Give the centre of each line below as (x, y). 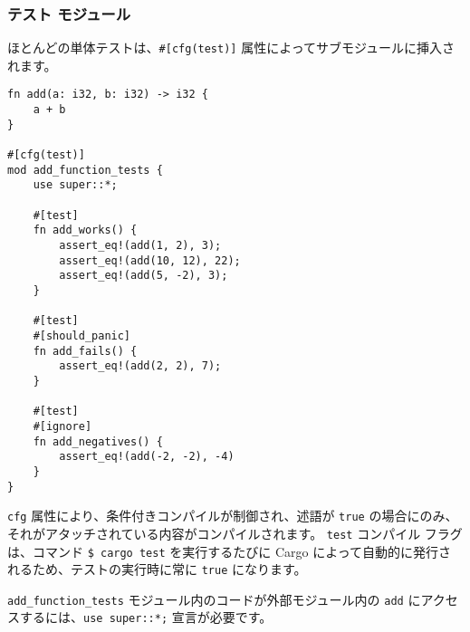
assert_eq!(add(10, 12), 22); (150, 260)
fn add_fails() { (85, 351)
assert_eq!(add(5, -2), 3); (144, 276)
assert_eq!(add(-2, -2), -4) (147, 457)
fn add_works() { (85, 230)
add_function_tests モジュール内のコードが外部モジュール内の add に (214, 599)
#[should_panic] (82, 335)
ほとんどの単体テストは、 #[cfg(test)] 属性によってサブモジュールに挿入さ (231, 48)
